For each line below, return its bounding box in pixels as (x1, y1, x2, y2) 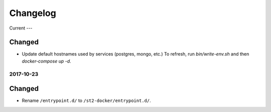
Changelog (9, 7, 56, 18)
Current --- (9, 25, 33, 31)
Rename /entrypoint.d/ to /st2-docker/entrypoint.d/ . (22, 97, 151, 103)
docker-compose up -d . (22, 58, 71, 64)
